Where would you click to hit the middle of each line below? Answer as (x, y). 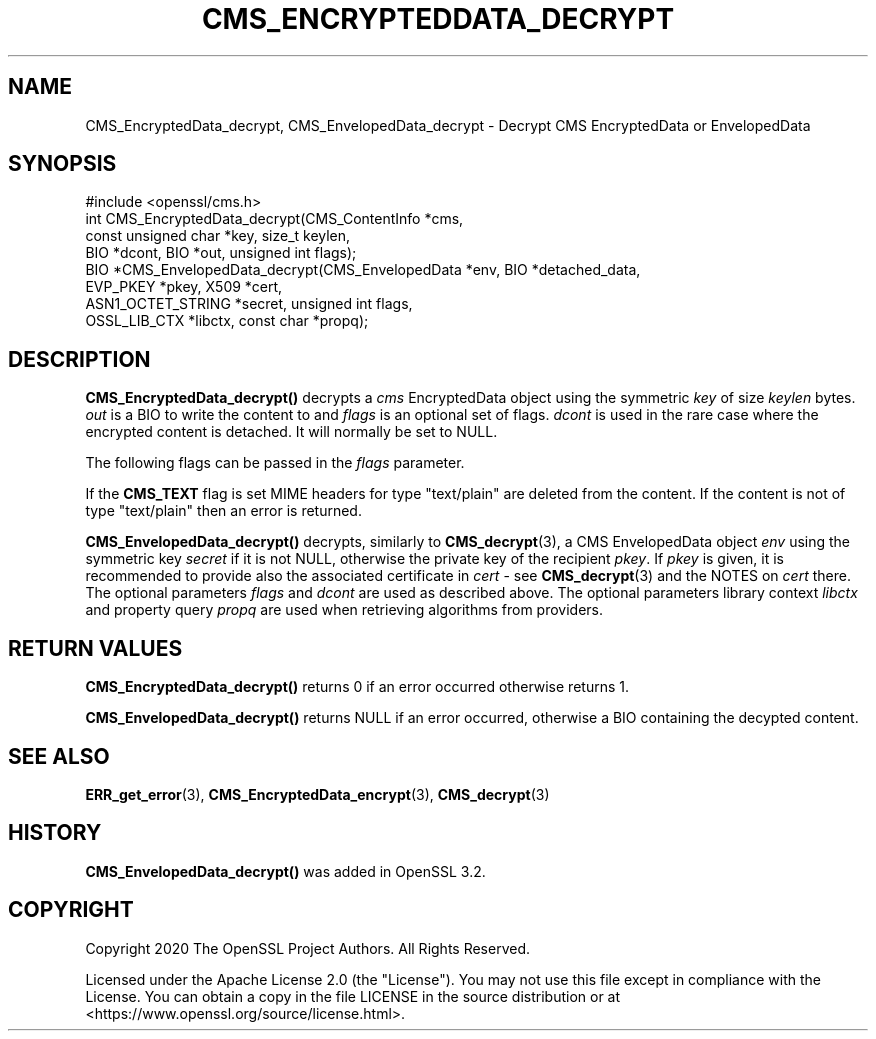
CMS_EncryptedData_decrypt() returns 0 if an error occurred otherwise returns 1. (357, 687)
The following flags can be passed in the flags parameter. (275, 463)
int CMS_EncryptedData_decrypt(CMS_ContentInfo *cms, (274, 219)
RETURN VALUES (95, 648)
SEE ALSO (59, 756)
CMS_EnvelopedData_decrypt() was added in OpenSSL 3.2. (285, 871)
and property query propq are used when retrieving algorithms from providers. (344, 610)
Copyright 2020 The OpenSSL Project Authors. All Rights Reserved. (308, 948)
